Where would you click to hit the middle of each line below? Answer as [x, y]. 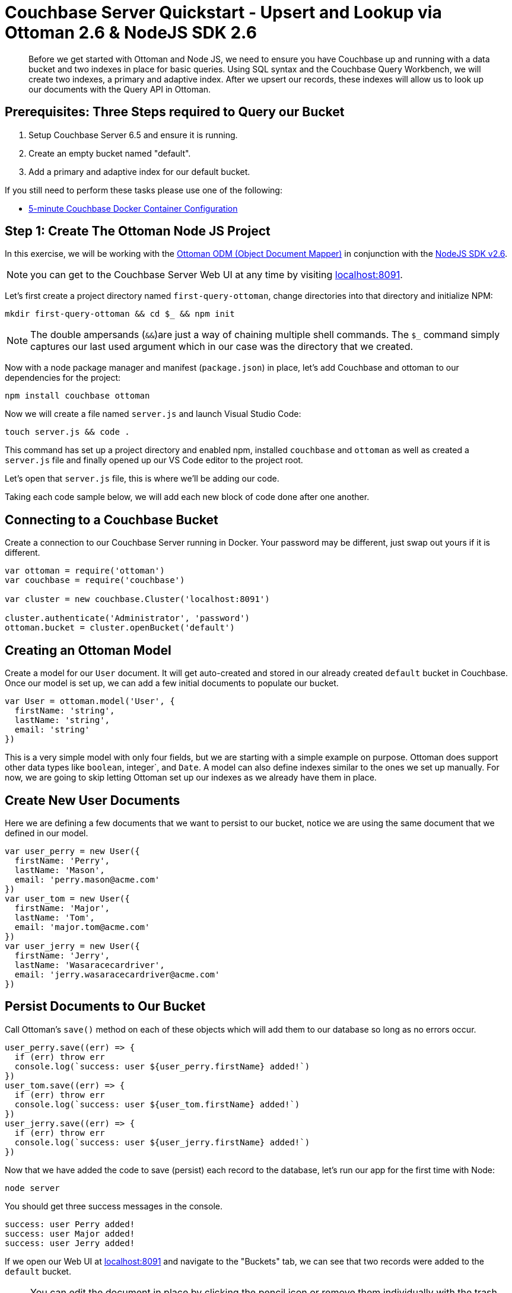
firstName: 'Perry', [62, 860]
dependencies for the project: [63, 378]
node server [32, 1188]
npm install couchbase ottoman [77, 396]
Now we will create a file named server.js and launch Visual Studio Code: [153, 414]
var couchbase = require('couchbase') [95, 580]
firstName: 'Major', [62, 908]
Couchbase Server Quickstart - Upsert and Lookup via [223, 12]
